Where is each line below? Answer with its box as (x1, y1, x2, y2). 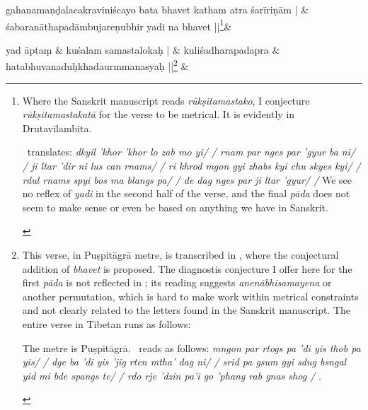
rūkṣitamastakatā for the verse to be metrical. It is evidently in (22, 107, 295, 122)
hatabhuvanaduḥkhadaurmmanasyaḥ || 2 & (6, 57, 189, 74)
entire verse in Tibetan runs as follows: (22, 317, 191, 331)
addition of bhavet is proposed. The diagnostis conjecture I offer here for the (22, 261, 352, 276)
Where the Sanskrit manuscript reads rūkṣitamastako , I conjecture (22, 93, 310, 107)
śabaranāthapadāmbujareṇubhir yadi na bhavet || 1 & (6, 16, 232, 33)
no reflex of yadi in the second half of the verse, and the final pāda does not (22, 186, 350, 201)
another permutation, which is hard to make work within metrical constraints (22, 288, 359, 303)
